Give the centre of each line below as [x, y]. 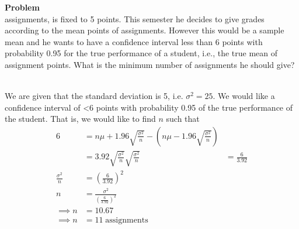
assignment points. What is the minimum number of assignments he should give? [150, 64]
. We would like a [244, 96]
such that [183, 119]
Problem [22, 7]
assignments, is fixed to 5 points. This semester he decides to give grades [135, 18]
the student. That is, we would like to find [80, 119]
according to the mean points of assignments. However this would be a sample [145, 30]
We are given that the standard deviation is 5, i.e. [94, 96]
